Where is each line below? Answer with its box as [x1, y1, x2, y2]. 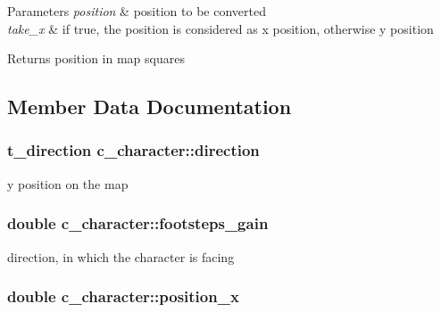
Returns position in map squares [7, 49, 185, 68]
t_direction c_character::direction [7, 139, 260, 161]
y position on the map [7, 174, 129, 193]
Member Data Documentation [7, 93, 292, 120]
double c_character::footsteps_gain [7, 212, 269, 234]
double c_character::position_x [7, 285, 239, 308]
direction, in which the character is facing [7, 247, 235, 266]
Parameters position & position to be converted [7, 2, 266, 20]
